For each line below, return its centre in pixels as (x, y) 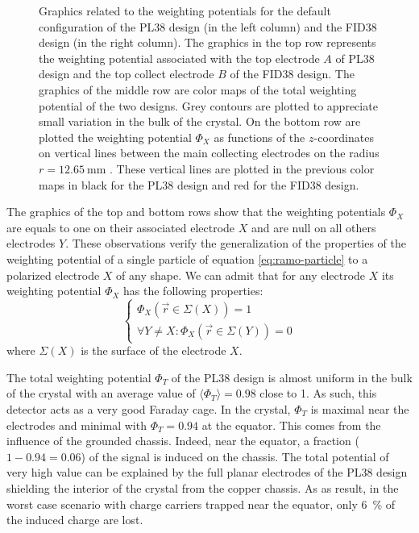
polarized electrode (53, 275)
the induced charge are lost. (75, 520)
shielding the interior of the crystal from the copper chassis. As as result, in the (203, 488)
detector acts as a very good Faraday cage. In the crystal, (149, 409)
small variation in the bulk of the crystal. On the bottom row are (200, 121)
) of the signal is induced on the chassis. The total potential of (235, 456)
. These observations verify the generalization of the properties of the (236, 243)
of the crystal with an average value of (101, 393)
